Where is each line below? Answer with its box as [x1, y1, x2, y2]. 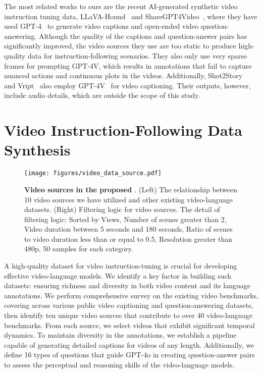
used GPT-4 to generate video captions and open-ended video [4, 21, 199, 31]
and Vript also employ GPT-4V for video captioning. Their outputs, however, [4, 80, 251, 90]
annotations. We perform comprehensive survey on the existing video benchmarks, [4, 290, 258, 300]
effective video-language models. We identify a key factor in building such [4, 270, 232, 281]
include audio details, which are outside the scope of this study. [4, 90, 200, 100]
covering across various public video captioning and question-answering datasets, [4, 300, 253, 310]
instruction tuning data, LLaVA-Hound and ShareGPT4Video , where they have [4, 11, 257, 21]
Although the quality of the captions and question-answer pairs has [38, 30, 247, 41]
